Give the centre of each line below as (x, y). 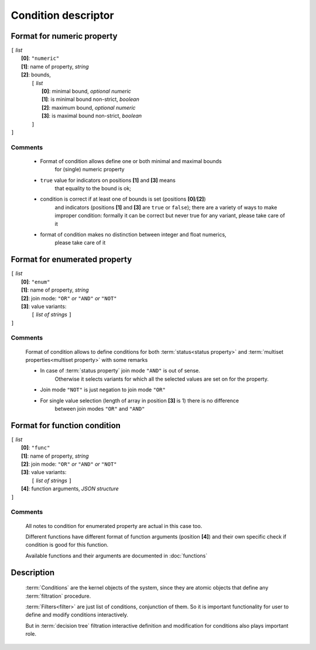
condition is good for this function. (67, 545)
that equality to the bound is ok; (93, 188)
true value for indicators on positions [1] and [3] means (108, 180)
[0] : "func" (36, 448)
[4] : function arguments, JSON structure (70, 489)
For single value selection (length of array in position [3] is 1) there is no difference (140, 400)
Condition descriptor (62, 15)
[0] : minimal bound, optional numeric (87, 92)
